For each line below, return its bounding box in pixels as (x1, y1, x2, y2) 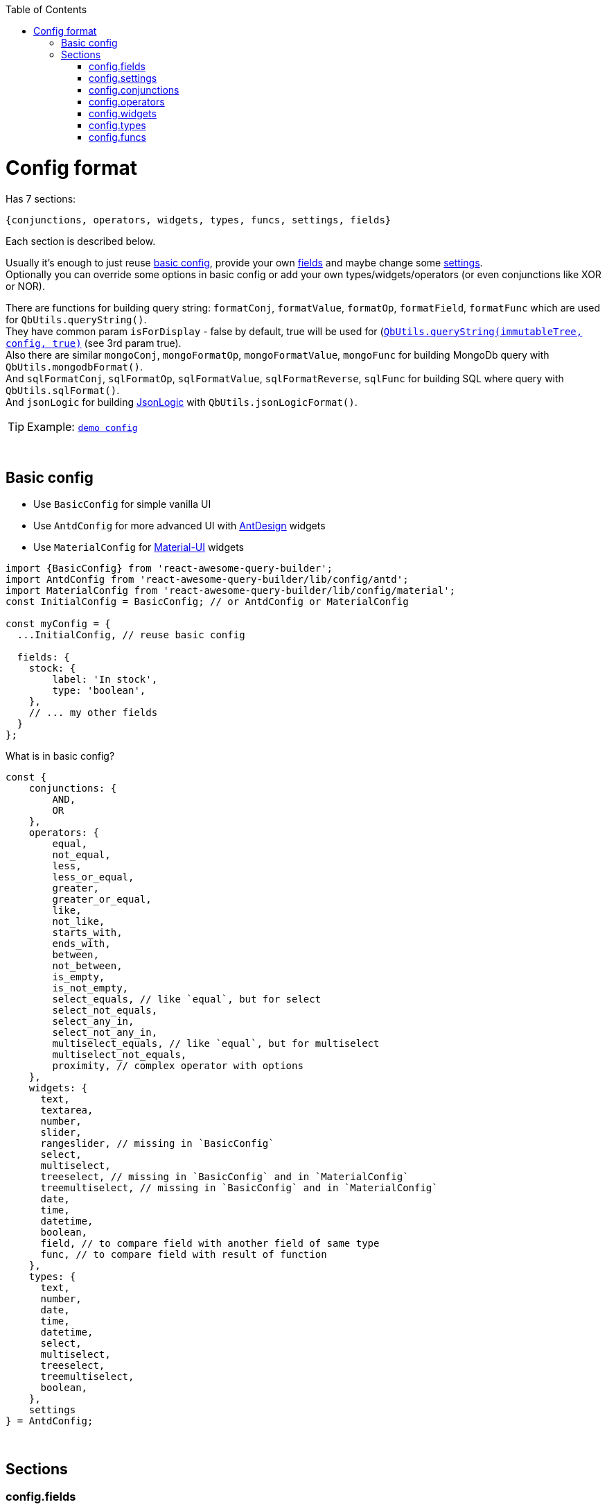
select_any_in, (52, 1016, 134, 1028)
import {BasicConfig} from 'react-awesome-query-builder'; (6, 563, 333, 574)
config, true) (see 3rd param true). (6, 336, 182, 349)
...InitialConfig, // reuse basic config (17, 629, 245, 641)
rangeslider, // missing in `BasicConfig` (40, 1138, 274, 1150)
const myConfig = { (6, 618, 111, 630)
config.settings (89, 72, 157, 84)
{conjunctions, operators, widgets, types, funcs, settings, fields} (6, 214, 392, 225)
